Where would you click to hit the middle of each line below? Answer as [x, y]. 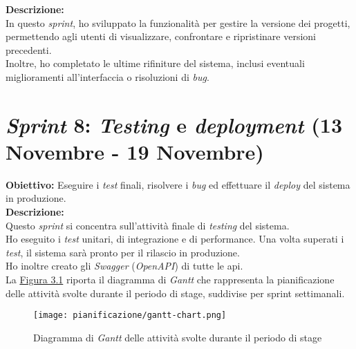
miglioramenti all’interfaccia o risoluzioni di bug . [107, 76]
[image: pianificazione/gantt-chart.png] [130, 315]
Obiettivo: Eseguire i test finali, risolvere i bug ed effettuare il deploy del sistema [178, 184]
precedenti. [29, 49]
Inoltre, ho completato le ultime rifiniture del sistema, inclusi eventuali [155, 63]
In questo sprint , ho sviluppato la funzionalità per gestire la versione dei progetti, [178, 22]
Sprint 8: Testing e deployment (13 [174, 124]
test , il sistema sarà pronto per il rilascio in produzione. [123, 252]
